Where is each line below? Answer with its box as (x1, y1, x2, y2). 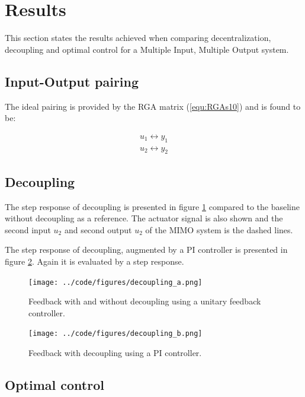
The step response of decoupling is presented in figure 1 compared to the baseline (5, 200, 300, 212)
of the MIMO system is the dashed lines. (145, 223, 293, 236)
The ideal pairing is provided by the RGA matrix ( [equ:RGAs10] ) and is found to (5, 100, 301, 112)
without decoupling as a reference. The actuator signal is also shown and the (5, 212, 283, 224)
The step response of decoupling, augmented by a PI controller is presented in (5, 243, 288, 256)
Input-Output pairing (5, 72, 139, 90)
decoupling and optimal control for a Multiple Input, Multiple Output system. (5, 43, 289, 55)
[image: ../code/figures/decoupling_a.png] (28, 278, 203, 287)
